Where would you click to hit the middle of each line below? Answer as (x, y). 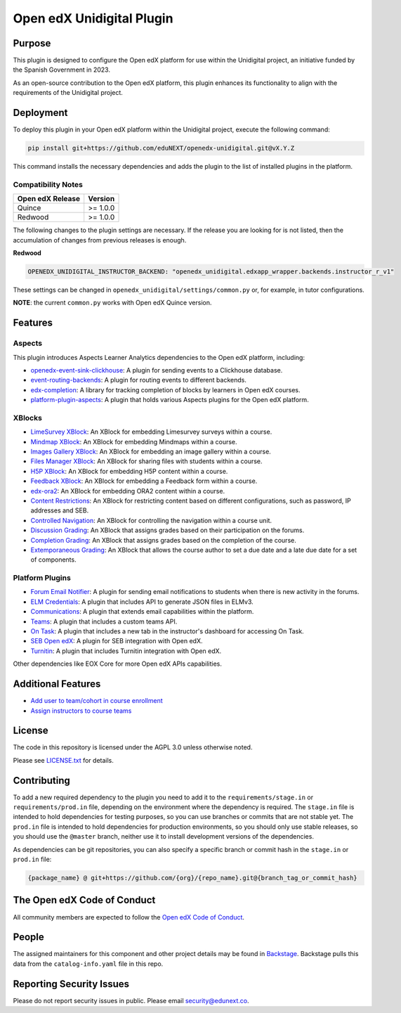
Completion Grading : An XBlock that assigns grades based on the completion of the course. (163, 540)
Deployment (40, 113)
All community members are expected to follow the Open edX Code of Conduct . (129, 917)
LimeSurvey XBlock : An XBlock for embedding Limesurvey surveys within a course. (151, 432)
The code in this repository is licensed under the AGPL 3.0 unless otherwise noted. (133, 747)
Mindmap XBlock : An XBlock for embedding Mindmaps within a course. (134, 441)
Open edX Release (49, 199)
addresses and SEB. (60, 510)
